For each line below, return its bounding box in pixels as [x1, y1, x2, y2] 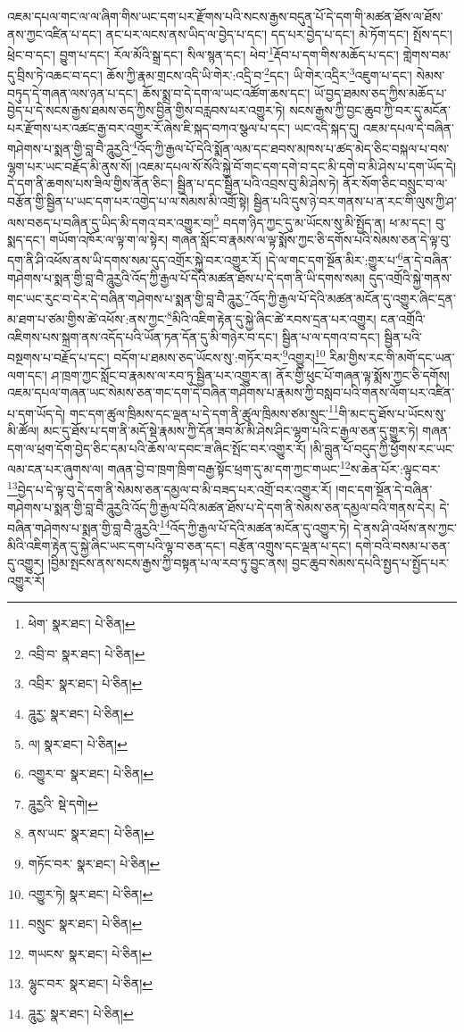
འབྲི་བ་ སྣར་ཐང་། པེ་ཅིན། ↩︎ [28, 644, 145, 662]
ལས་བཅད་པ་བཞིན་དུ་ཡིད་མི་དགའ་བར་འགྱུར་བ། [7, 212, 214, 231]
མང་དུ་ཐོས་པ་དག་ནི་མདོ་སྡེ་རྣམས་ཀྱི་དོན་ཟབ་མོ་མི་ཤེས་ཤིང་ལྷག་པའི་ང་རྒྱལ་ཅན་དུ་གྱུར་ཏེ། [43, 420, 418, 439]
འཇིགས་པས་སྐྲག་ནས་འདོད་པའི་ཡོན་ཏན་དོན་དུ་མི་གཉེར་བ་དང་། [7, 327, 278, 345]
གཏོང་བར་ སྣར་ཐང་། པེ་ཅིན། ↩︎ [28, 854, 161, 873]
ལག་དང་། [7, 365, 47, 384]
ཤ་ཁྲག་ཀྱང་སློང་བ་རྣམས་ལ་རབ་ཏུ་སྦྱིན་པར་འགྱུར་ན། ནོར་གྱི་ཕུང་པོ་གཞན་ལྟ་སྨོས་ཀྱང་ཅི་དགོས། [51, 365, 450, 384]
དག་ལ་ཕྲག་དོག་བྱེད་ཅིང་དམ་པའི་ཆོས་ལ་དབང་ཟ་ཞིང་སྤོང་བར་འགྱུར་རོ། [7, 438, 306, 457]
